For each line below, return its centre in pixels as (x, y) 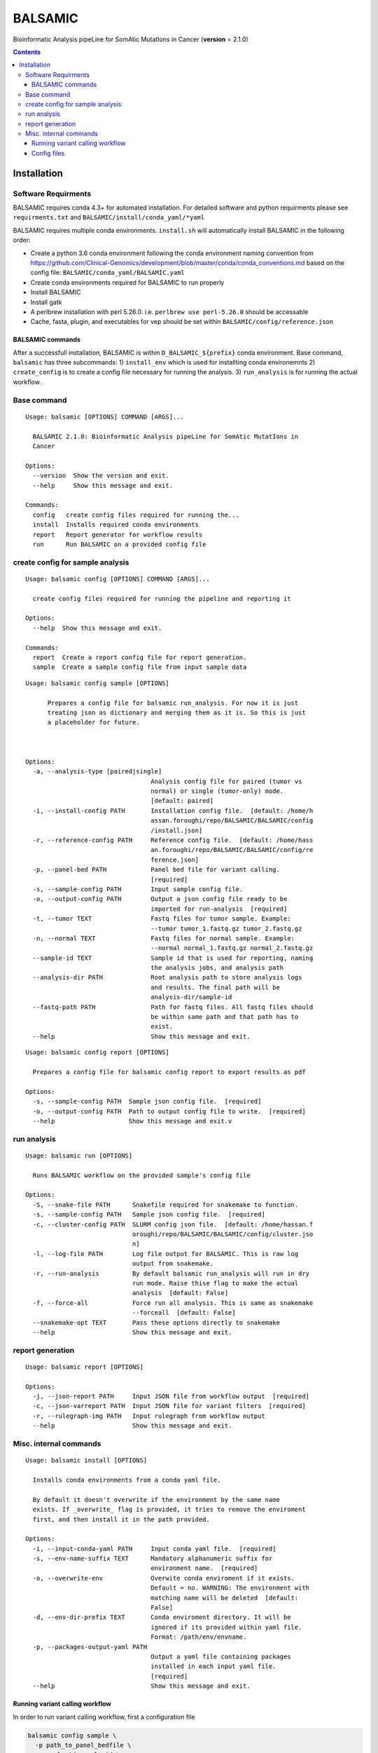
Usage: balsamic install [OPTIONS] (86, 1461)
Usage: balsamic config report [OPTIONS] (97, 1053)
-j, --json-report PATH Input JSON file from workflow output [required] (171, 1396)
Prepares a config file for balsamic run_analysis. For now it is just (173, 703)
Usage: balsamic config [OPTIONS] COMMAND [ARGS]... (118, 579)
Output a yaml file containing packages (221, 1656)
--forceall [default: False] (184, 1313)
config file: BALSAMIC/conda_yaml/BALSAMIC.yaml (108, 273)
